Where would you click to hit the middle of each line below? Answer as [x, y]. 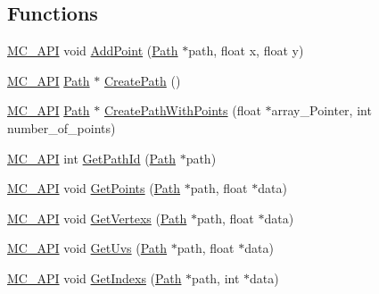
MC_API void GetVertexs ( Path [97, 218]
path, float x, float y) [246, 50]
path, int [216, 277]
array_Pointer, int [321, 110]
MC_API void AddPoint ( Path [93, 50]
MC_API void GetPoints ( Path [94, 188]
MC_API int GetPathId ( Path [91, 158]
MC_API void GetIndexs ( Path [95, 277]
